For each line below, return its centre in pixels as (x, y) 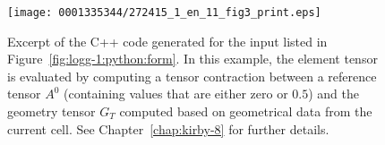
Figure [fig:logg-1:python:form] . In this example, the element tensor (192, 59)
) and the (334, 94)
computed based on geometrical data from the (246, 111)
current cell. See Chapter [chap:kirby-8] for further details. (168, 128)
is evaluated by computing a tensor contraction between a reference (192, 76)
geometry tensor (51, 111)
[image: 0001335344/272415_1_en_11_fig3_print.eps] (164, 13)
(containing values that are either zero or (175, 94)
